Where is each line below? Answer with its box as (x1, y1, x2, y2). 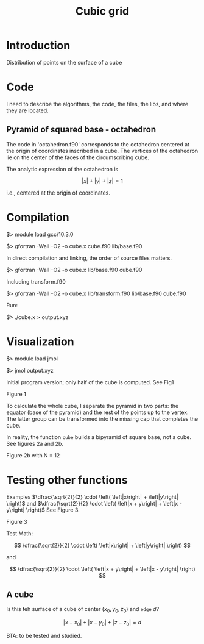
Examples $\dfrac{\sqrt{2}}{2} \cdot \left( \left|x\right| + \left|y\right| (6, 493, 178, 501)
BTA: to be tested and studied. (6, 632, 82, 639)
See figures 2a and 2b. (6, 440, 64, 447)
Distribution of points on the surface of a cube (6, 59, 122, 66)
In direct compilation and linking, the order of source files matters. (6, 254, 172, 262)
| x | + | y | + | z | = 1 (81, 177, 124, 184)
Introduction (6, 38, 71, 52)
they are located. (6, 107, 49, 114)
